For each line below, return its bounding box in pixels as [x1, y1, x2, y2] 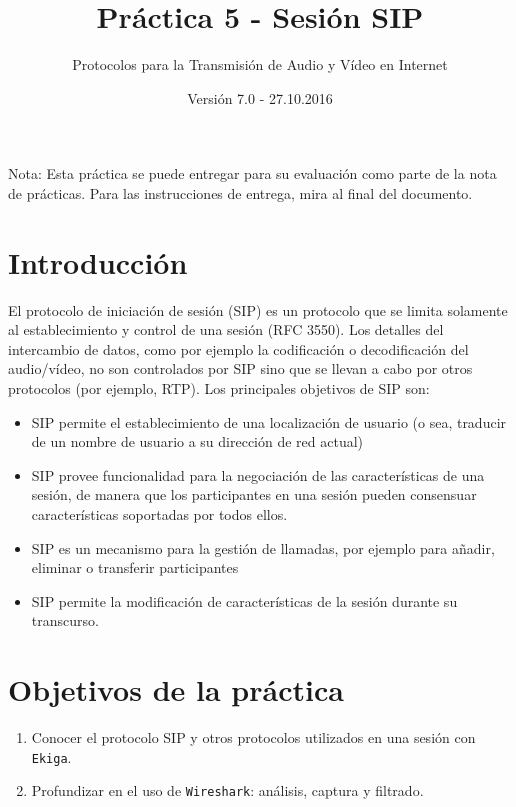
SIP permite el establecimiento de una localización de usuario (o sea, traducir [31, 411, 507, 432]
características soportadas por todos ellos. [31, 503, 288, 524]
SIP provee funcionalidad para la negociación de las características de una [31, 464, 485, 485]
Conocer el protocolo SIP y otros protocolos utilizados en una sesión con [31, 727, 476, 748]
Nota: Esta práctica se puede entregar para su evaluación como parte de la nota [8, 163, 497, 184]
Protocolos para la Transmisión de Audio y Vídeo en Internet [72, 54, 448, 75]
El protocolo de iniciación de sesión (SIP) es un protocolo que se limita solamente [8, 299, 508, 320]
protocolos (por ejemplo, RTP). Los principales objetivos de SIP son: [8, 378, 430, 398]
